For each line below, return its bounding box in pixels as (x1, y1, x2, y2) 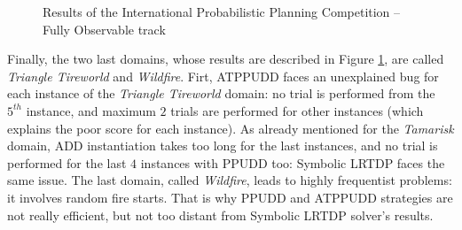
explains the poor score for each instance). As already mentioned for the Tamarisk (7, 119, 454, 137)
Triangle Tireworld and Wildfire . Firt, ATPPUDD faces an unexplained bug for (7, 66, 439, 85)
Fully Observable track (43, 19, 166, 38)
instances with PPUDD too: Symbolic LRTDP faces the (140, 153, 445, 172)
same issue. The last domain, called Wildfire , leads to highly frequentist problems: (7, 171, 452, 189)
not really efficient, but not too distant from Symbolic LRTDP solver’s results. (7, 205, 434, 224)
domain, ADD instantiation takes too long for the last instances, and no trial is (7, 136, 438, 155)
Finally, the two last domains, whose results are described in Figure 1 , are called (7, 50, 444, 68)
